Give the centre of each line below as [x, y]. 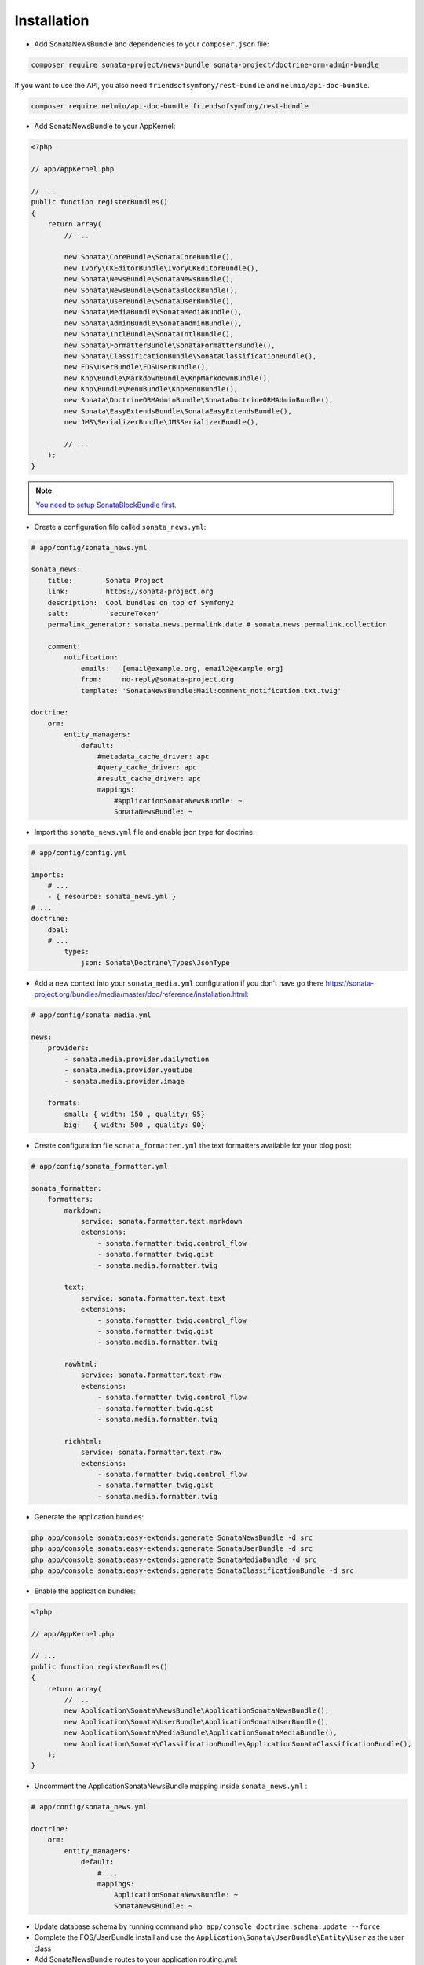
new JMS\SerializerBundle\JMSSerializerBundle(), [161, 422]
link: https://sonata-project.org [130, 592]
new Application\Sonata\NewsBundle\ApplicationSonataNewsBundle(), [197, 1711]
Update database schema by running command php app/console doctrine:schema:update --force [207, 1926]
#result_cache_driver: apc [149, 779]
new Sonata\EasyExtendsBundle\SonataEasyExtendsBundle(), [178, 411]
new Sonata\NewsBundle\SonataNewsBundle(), [149, 279]
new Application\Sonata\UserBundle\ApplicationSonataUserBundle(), [197, 1722]
